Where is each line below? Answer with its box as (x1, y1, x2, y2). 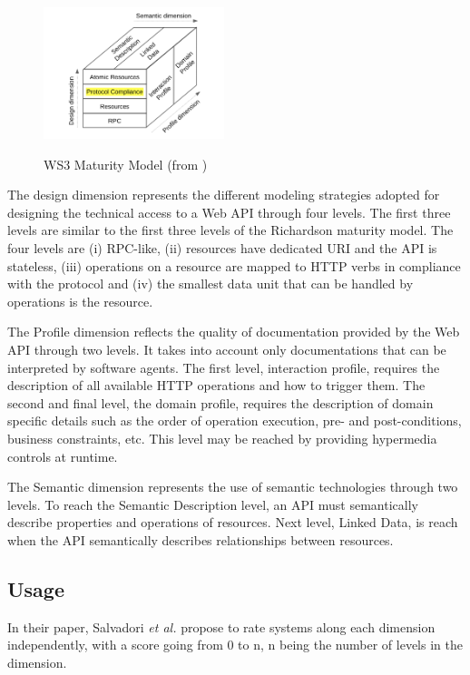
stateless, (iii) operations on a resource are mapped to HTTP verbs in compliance (7, 256, 461, 275)
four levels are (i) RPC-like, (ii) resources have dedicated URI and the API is (7, 239, 437, 257)
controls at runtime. (7, 446, 118, 465)
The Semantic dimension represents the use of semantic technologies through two (7, 477, 458, 496)
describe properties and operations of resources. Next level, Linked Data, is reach (7, 513, 458, 532)
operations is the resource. (7, 291, 153, 310)
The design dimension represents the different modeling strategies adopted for (7, 185, 440, 204)
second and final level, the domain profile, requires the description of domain (7, 393, 434, 412)
